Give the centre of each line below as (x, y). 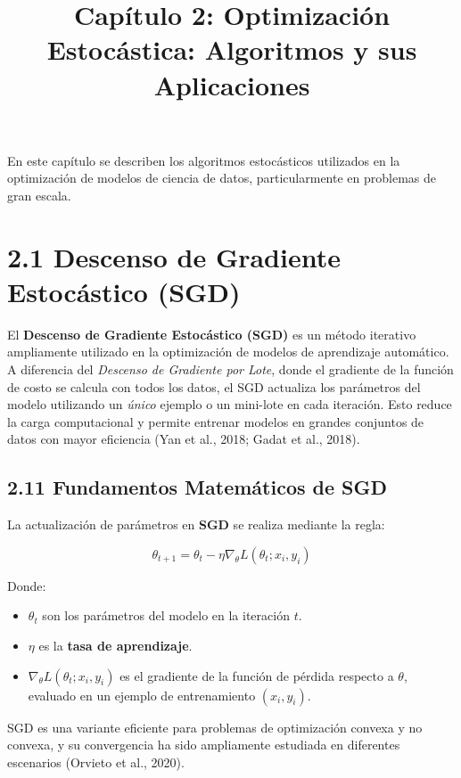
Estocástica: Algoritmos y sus (232, 49)
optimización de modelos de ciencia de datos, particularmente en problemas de (222, 178)
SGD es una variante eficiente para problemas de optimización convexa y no (215, 727)
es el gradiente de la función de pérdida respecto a (257, 675)
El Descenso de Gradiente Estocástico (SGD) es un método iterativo (212, 334)
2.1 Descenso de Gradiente (174, 256)
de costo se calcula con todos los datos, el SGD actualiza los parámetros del (214, 386)
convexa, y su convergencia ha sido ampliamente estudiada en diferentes (204, 745)
